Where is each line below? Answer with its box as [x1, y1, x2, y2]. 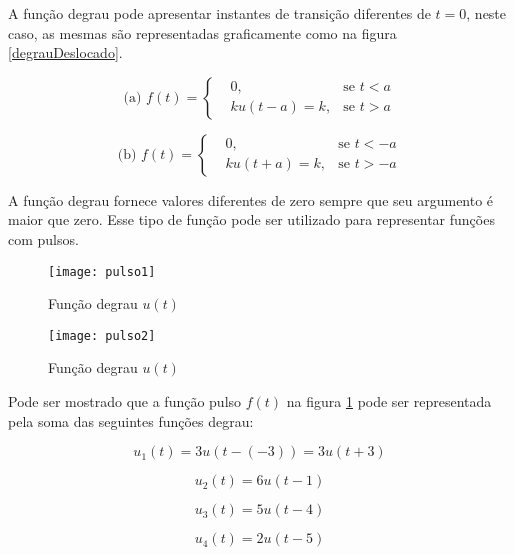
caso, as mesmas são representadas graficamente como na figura [8, 22, 397, 43]
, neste [466, 3, 507, 23]
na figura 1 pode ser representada [286, 391, 492, 412]
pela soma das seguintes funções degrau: [8, 410, 254, 431]
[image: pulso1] [48, 264, 156, 279]
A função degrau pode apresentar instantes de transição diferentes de [8, 3, 431, 23]
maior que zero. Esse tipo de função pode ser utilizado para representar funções [8, 209, 495, 230]
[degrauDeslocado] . [8, 42, 123, 63]
